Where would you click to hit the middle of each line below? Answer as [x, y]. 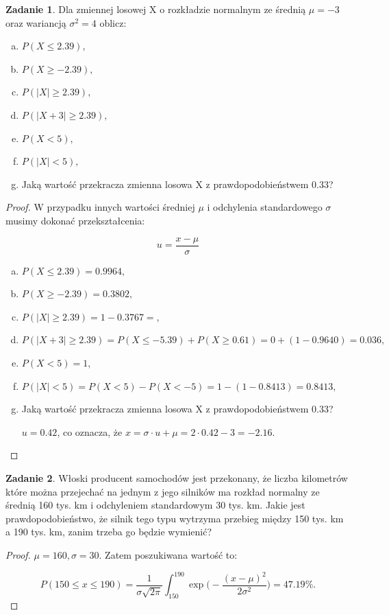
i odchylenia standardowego [265, 207]
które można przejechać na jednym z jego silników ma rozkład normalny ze [163, 491]
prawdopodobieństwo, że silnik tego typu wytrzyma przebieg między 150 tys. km [175, 518]
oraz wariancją [36, 22]
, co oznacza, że [90, 431]
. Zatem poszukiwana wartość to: [168, 554]
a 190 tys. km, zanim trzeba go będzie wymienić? [109, 532]
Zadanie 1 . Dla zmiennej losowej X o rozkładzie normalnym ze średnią [156, 9]
